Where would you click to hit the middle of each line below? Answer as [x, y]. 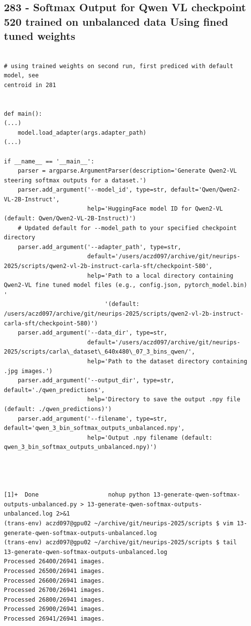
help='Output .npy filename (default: [150, 438]
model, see [21, 76]
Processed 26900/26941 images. [54, 609]
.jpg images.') [28, 371]
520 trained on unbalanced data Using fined [116, 21]
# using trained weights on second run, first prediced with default [119, 66]
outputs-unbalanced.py [41, 504]
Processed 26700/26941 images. [54, 590]
